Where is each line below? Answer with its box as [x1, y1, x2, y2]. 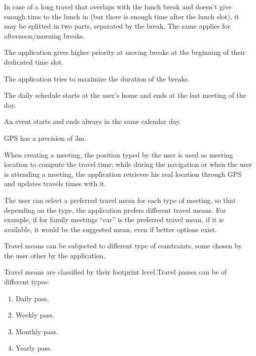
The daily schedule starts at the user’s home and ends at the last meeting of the [4, 90, 246, 100]
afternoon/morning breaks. [4, 30, 85, 40]
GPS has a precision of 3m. [4, 132, 86, 143]
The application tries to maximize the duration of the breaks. [4, 73, 190, 83]
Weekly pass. [15, 310, 55, 320]
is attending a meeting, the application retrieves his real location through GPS [4, 168, 242, 179]
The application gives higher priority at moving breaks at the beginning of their [4, 47, 246, 57]
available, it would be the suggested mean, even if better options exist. [4, 224, 217, 234]
